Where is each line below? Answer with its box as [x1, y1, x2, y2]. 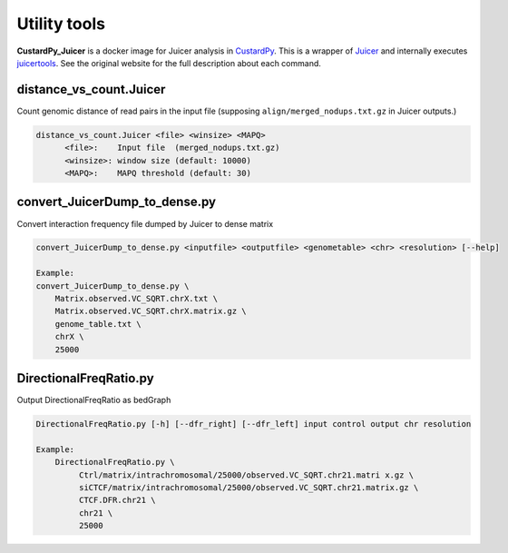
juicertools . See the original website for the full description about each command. [16, 57, 322, 68]
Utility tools [16, 14, 106, 34]
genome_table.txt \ [54, 319, 142, 329]
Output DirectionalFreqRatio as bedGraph [16, 395, 171, 406]
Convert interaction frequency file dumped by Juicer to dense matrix [16, 218, 274, 229]
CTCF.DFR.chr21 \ [78, 495, 156, 506]
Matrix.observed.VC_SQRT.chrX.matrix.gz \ [54, 306, 247, 317]
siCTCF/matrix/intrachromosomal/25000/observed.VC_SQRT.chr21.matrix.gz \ [78, 482, 419, 493]
